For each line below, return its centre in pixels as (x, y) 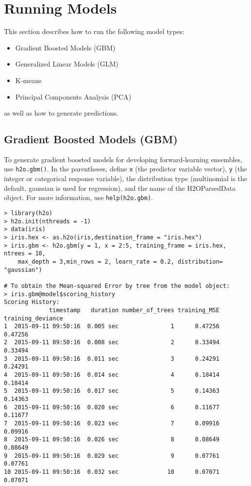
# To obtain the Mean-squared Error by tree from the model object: (117, 286)
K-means (28, 80)
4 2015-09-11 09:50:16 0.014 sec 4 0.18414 (112, 375)
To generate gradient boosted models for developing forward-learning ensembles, (123, 159)
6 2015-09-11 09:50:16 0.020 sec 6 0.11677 (112, 407)
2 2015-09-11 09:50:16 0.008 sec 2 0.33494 (112, 343)
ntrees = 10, (25, 254)
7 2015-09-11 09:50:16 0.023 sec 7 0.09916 (112, 424)
